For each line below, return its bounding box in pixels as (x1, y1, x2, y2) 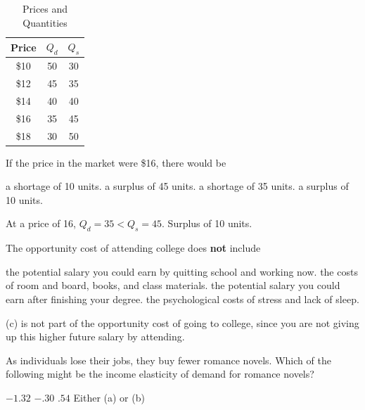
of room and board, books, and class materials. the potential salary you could (6, 278, 340, 293)
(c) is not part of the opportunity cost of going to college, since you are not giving (6, 315, 359, 330)
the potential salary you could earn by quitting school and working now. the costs (6, 264, 358, 278)
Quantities (23, 15, 68, 30)
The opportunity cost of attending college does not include (6, 241, 261, 255)
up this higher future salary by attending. (6, 329, 185, 344)
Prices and (22, 1, 68, 15)
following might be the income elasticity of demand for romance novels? (6, 366, 314, 381)
